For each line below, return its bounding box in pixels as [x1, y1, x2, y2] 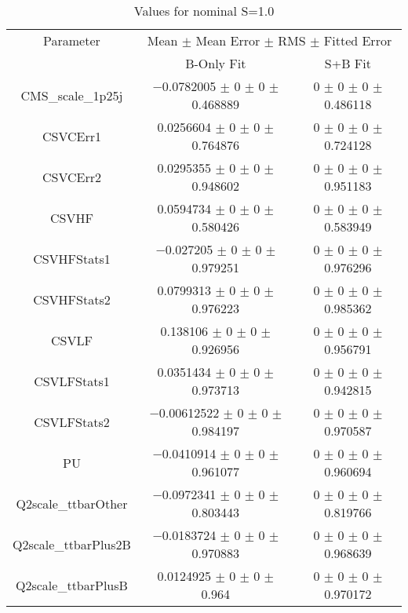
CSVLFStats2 [34, 412, 110, 431]
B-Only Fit [185, 54, 246, 72]
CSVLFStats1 [34, 371, 110, 390]
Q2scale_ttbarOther [16, 494, 128, 513]
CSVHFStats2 [33, 290, 111, 308]
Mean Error [195, 31, 260, 49]
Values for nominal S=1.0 [133, 2, 275, 20]
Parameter [43, 31, 100, 49]
